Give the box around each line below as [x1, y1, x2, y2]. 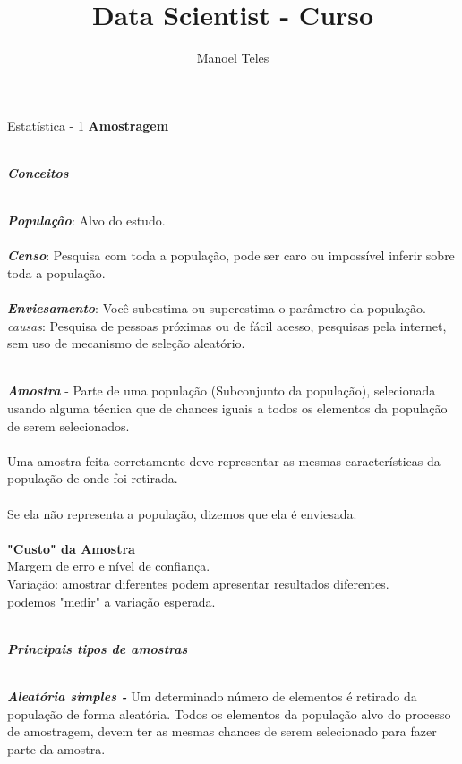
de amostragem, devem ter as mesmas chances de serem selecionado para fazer [7, 722, 437, 741]
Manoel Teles [196, 48, 269, 67]
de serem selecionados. [7, 416, 130, 435]
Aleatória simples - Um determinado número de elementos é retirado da [7, 686, 417, 705]
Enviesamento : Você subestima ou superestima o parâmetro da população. [7, 299, 426, 318]
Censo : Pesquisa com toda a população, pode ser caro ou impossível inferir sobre [7, 246, 455, 265]
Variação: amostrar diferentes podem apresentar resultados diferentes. [7, 573, 389, 592]
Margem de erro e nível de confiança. [7, 556, 210, 575]
